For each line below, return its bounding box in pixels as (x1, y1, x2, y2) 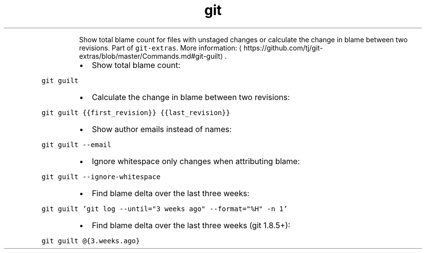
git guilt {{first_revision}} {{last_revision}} (41, 108, 231, 117)
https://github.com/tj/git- (244, 43, 323, 52)
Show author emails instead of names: (91, 124, 232, 134)
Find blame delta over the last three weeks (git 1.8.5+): (91, 220, 290, 230)
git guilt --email (41, 140, 111, 149)
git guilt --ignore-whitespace (41, 172, 160, 181)
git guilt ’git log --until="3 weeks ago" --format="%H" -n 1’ (41, 204, 288, 213)
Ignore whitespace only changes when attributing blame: (91, 156, 300, 166)
